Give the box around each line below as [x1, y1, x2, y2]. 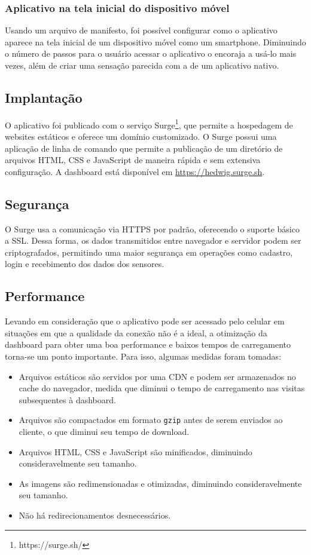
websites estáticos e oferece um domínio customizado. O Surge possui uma [5, 130, 277, 143]
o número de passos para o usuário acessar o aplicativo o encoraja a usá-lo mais [5, 47, 297, 60]
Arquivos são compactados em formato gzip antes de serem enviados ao [19, 413, 283, 426]
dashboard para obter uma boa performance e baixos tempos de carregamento [5, 338, 291, 351]
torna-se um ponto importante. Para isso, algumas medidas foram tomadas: [5, 349, 282, 362]
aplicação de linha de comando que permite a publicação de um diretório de [5, 142, 283, 154]
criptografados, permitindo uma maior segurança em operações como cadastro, [5, 246, 293, 258]
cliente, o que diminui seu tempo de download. [19, 425, 190, 438]
